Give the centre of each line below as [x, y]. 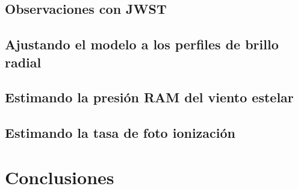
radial [23, 62]
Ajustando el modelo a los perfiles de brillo [142, 44]
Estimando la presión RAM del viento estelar [149, 97]
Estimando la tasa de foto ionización [120, 133]
